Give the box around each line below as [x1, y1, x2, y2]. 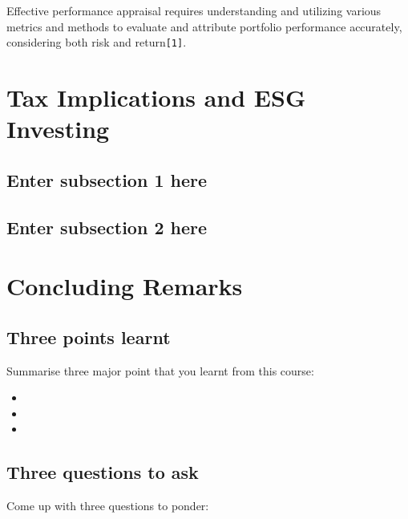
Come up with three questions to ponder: [6, 497, 209, 514]
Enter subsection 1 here [6, 167, 208, 192]
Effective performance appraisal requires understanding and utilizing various [6, 2, 382, 18]
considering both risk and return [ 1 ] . [6, 34, 187, 51]
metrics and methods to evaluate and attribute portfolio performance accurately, [6, 18, 402, 34]
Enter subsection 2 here [6, 214, 208, 239]
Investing [6, 112, 110, 145]
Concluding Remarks [6, 270, 243, 302]
